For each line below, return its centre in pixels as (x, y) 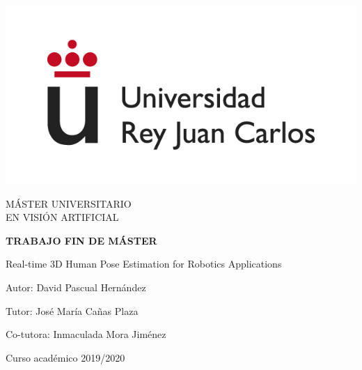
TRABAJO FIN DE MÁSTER (81, 240)
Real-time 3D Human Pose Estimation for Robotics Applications (144, 264)
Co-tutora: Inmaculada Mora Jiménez (86, 334)
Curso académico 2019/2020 (65, 357)
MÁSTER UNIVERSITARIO (69, 203)
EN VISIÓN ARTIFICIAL (62, 217)
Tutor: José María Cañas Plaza (72, 310)
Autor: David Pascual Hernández (76, 287)
